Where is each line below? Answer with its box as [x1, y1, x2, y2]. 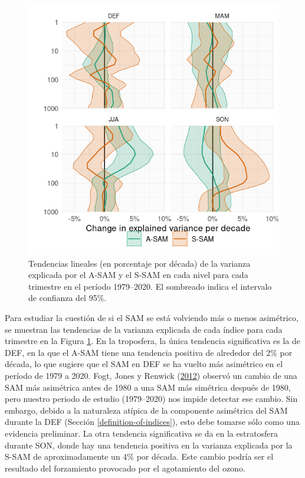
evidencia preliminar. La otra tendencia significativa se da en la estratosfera [5, 427, 278, 439]
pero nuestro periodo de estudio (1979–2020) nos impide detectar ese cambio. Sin [5, 392, 298, 405]
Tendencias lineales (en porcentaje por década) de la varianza [28, 257, 251, 269]
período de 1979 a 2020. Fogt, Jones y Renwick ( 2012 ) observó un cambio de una [5, 369, 297, 381]
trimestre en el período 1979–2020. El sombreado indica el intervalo [28, 280, 272, 292]
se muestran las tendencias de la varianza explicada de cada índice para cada [5, 323, 283, 335]
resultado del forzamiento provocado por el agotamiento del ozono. [5, 461, 245, 474]
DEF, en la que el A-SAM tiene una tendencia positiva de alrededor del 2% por [5, 346, 293, 358]
